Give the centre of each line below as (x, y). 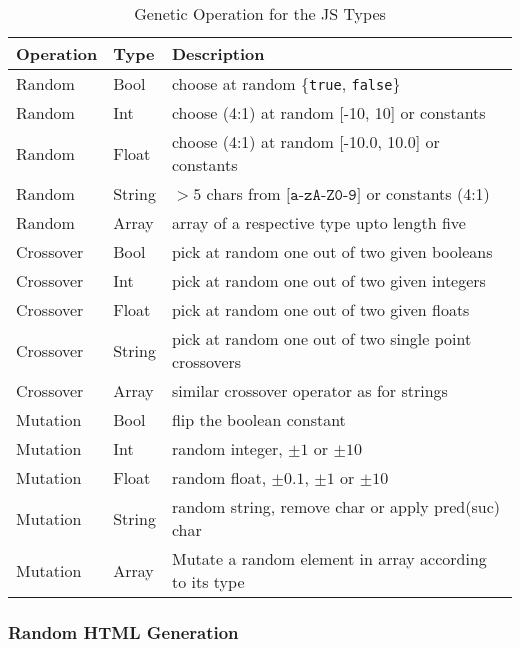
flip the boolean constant (258, 419)
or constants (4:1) (428, 193)
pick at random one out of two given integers (328, 280)
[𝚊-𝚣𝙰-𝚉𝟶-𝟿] (323, 195)
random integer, (227, 448)
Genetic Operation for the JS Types (260, 13)
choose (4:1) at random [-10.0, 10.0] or (305, 141)
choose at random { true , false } (286, 83)
